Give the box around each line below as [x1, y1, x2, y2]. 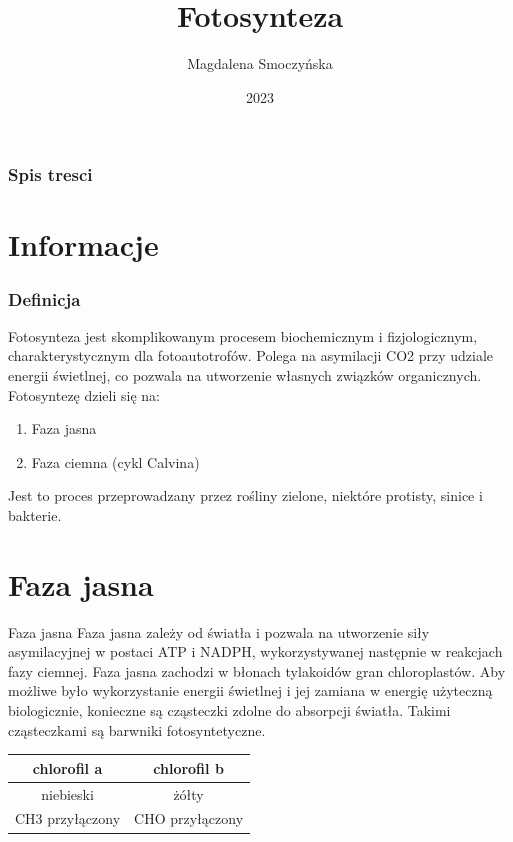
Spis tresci [8, 162, 93, 187]
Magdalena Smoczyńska [187, 53, 333, 74]
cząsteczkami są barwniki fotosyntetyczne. [8, 719, 266, 740]
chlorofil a [32, 757, 103, 778]
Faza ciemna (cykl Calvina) [31, 451, 200, 472]
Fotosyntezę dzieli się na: [8, 384, 160, 405]
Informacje [8, 224, 159, 265]
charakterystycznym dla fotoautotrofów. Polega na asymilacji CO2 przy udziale [8, 345, 494, 366]
